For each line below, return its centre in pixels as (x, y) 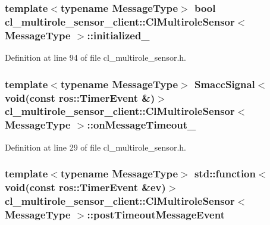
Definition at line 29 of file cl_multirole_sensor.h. (95, 147)
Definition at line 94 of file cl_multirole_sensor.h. (95, 57)
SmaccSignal (225, 84)
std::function (225, 174)
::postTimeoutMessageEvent (156, 214)
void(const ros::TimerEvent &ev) (85, 187)
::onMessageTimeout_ (142, 125)
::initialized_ (118, 35)
